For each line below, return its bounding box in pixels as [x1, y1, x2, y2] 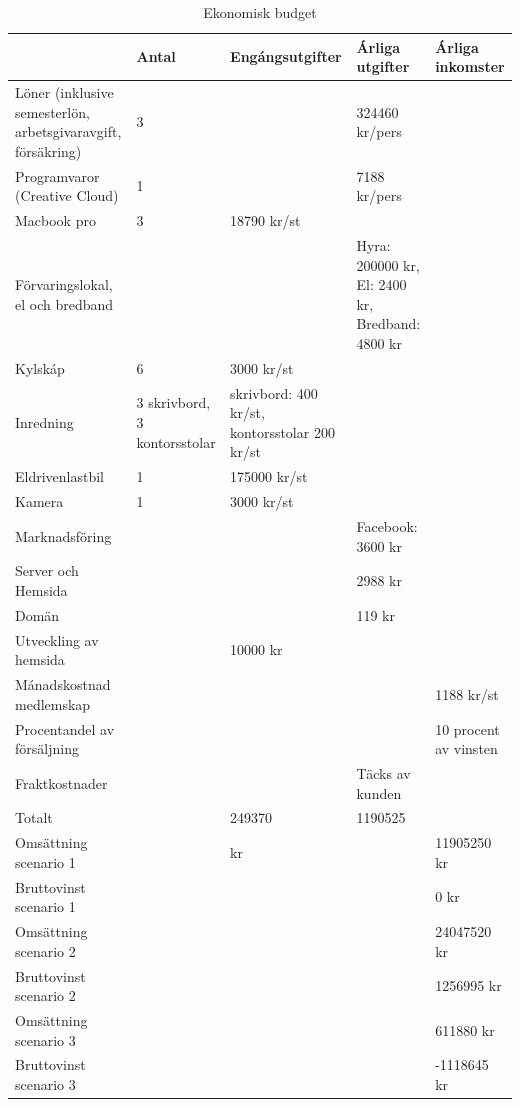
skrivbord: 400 [230, 382, 318, 403]
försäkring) [15, 140, 82, 161]
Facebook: [356, 515, 418, 536]
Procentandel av [15, 718, 115, 739]
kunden [356, 782, 402, 803]
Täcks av [356, 762, 411, 783]
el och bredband [15, 293, 114, 314]
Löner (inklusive [15, 82, 114, 103]
